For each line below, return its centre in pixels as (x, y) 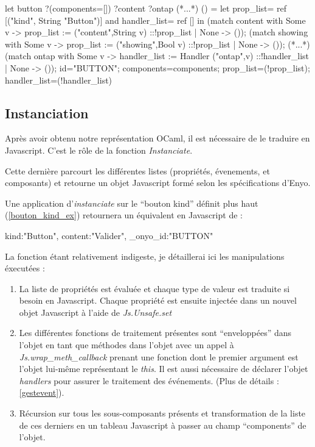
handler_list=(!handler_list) (59, 80)
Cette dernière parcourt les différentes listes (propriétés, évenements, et (137, 170)
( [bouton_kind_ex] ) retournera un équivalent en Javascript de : (124, 215)
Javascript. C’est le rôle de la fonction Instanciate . (99, 150)
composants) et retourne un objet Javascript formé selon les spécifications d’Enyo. (158, 183)
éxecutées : (25, 268)
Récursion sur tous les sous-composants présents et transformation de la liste (162, 413)
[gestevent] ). (42, 392)
